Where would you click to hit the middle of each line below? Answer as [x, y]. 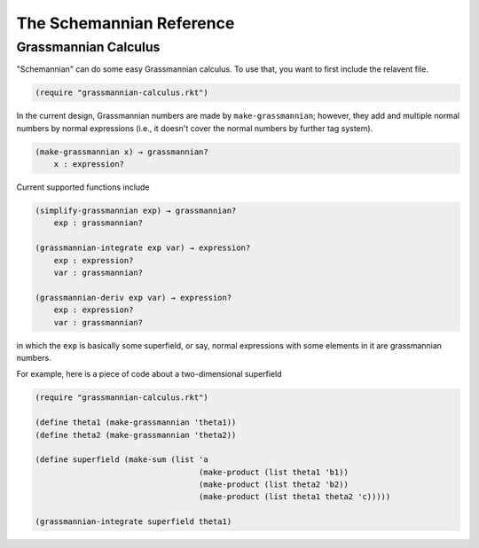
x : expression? [89, 164]
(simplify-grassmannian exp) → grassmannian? [136, 211]
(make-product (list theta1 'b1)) [274, 472]
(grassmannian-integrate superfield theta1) [133, 522]
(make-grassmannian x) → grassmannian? [122, 152]
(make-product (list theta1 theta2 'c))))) [294, 497]
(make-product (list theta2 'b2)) [274, 485]
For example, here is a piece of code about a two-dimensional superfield [149, 374]
